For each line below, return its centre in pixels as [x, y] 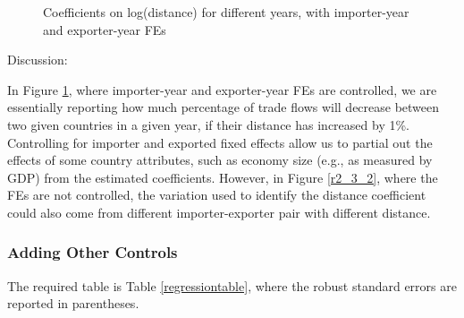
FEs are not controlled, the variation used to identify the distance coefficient [217, 195]
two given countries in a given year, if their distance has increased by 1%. [208, 124]
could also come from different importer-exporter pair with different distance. [219, 212]
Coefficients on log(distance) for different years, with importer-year [226, 12]
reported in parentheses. [73, 303]
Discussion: [38, 60]
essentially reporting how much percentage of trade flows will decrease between [224, 107]
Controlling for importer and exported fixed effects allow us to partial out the [220, 142]
